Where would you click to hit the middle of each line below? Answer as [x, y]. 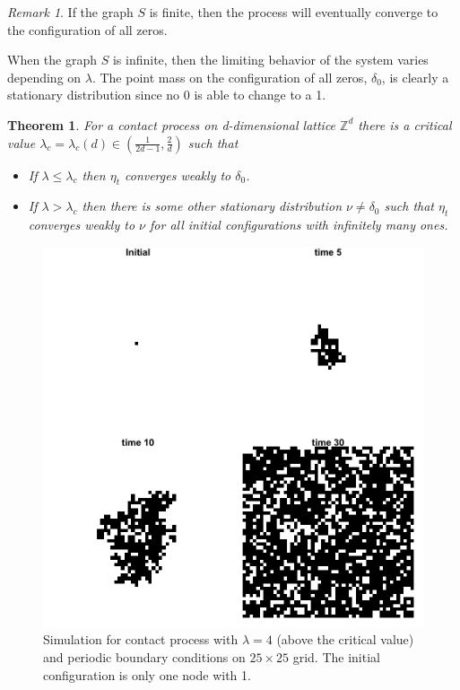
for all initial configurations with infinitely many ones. [299, 225]
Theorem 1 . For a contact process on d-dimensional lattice [172, 124]
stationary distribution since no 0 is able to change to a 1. [167, 95]
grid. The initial [336, 656]
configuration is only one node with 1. [147, 674]
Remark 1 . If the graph [70, 12]
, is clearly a [415, 77]
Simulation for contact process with [141, 639]
